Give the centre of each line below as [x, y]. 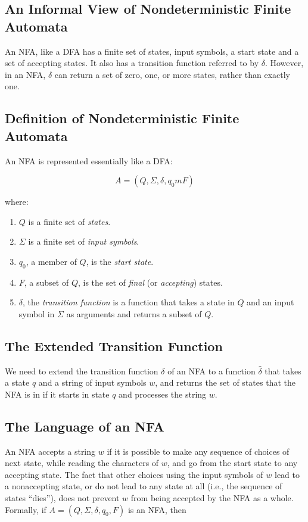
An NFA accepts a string [50, 451]
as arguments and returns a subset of [134, 313]
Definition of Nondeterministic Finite [122, 118]
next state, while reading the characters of [82, 463]
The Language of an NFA [85, 426]
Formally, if [26, 509]
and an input [270, 302]
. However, [284, 63]
